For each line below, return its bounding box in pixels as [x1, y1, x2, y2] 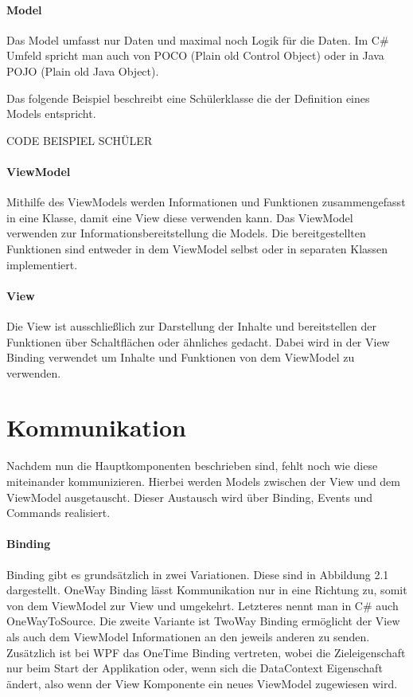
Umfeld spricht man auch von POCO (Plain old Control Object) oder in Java [6, 47, 384, 64]
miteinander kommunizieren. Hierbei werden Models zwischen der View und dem [6, 473, 400, 490]
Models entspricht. [6, 105, 96, 122]
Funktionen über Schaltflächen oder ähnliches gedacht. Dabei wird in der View [6, 333, 390, 350]
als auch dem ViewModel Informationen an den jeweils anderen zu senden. [6, 628, 370, 644]
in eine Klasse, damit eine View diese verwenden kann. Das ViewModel [6, 209, 353, 225]
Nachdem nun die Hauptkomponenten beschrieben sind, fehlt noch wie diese [6, 457, 378, 474]
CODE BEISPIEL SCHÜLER [6, 131, 153, 148]
